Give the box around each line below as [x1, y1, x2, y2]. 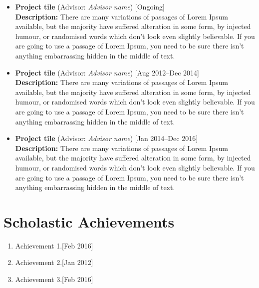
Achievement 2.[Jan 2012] [15, 257, 93, 267]
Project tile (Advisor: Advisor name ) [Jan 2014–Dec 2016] [15, 133, 198, 143]
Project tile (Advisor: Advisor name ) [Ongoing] [15, 1, 165, 11]
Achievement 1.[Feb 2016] [15, 240, 93, 250]
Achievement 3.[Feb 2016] [15, 274, 93, 284]
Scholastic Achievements [3, 211, 175, 231]
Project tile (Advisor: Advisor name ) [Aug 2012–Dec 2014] [15, 67, 199, 77]
